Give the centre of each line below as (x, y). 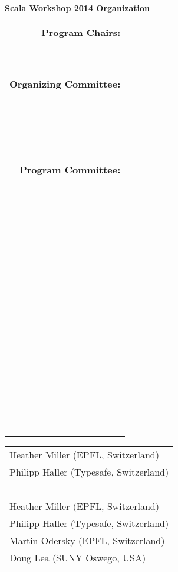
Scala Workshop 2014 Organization (78, 8)
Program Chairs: (81, 32)
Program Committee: (70, 169)
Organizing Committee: (65, 83)
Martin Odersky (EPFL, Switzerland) (87, 540)
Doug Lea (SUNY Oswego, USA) (78, 557)
